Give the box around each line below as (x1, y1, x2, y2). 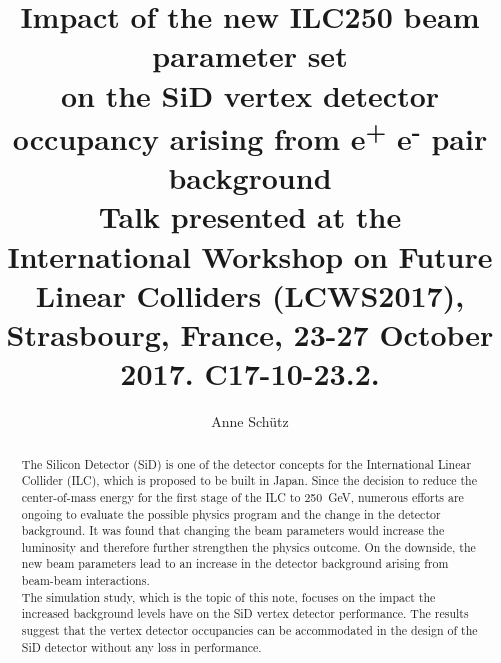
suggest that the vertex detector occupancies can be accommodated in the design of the (21, 622, 478, 639)
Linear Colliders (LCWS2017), (35, 274, 465, 315)
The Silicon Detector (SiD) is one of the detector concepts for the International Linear (21, 455, 472, 472)
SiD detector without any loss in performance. (21, 638, 262, 655)
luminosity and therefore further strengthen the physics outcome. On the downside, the (21, 538, 476, 555)
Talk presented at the (98, 196, 402, 237)
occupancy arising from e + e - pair (12, 113, 488, 159)
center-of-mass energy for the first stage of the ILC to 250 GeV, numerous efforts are (21, 488, 464, 505)
